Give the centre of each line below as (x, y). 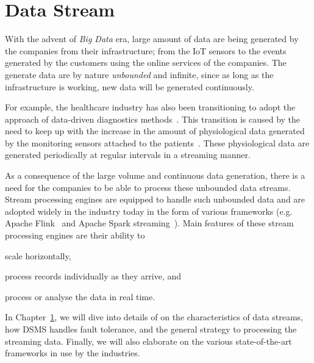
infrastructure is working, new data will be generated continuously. (130, 86)
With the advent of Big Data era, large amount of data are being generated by (152, 39)
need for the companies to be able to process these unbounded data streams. (148, 187)
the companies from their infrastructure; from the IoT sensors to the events (146, 50)
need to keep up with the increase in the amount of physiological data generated (155, 131)
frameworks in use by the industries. (73, 353)
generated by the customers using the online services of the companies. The (146, 63)
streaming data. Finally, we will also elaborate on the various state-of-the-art (148, 341)
